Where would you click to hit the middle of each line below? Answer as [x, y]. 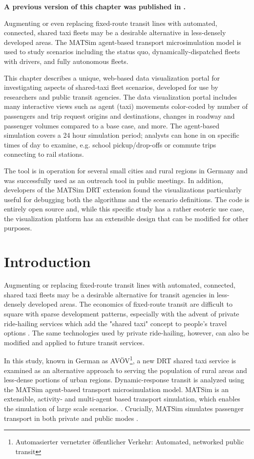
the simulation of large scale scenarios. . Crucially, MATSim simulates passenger [124, 408]
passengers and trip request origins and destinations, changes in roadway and [119, 115]
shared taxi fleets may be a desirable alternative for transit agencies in [109, 294]
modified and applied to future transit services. [74, 342]
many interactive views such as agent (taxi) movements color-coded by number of [126, 106]
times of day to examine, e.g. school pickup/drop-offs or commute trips [110, 144]
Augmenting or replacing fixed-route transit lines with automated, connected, [120, 285]
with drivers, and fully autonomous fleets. [66, 61]
